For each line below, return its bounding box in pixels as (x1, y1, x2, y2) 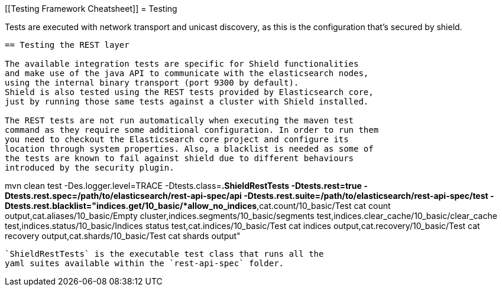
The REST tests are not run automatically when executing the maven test (5, 116, 354, 125)
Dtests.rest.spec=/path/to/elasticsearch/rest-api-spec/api (5, 191, 242, 201)
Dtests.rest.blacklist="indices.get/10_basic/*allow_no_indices (5, 201, 257, 211)
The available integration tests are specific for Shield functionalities (5, 59, 359, 68)
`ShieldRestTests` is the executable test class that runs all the (5, 249, 324, 259)
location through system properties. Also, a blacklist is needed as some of (5, 144, 374, 153)
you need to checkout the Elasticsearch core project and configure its (5, 135, 349, 144)
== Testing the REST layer (5, 40, 129, 50)
